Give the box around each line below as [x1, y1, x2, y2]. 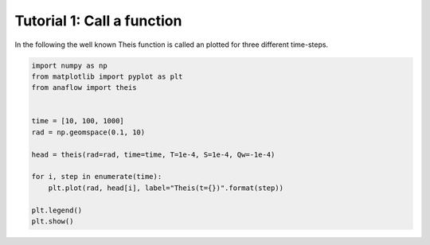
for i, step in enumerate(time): [31, 172, 162, 181]
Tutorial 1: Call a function [14, 12, 182, 29]
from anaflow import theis [31, 84, 137, 92]
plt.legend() [31, 205, 83, 215]
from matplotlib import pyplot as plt [31, 72, 183, 81]
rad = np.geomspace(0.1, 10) [31, 127, 146, 137]
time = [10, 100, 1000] [31, 116, 125, 126]
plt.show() [31, 217, 74, 226]
